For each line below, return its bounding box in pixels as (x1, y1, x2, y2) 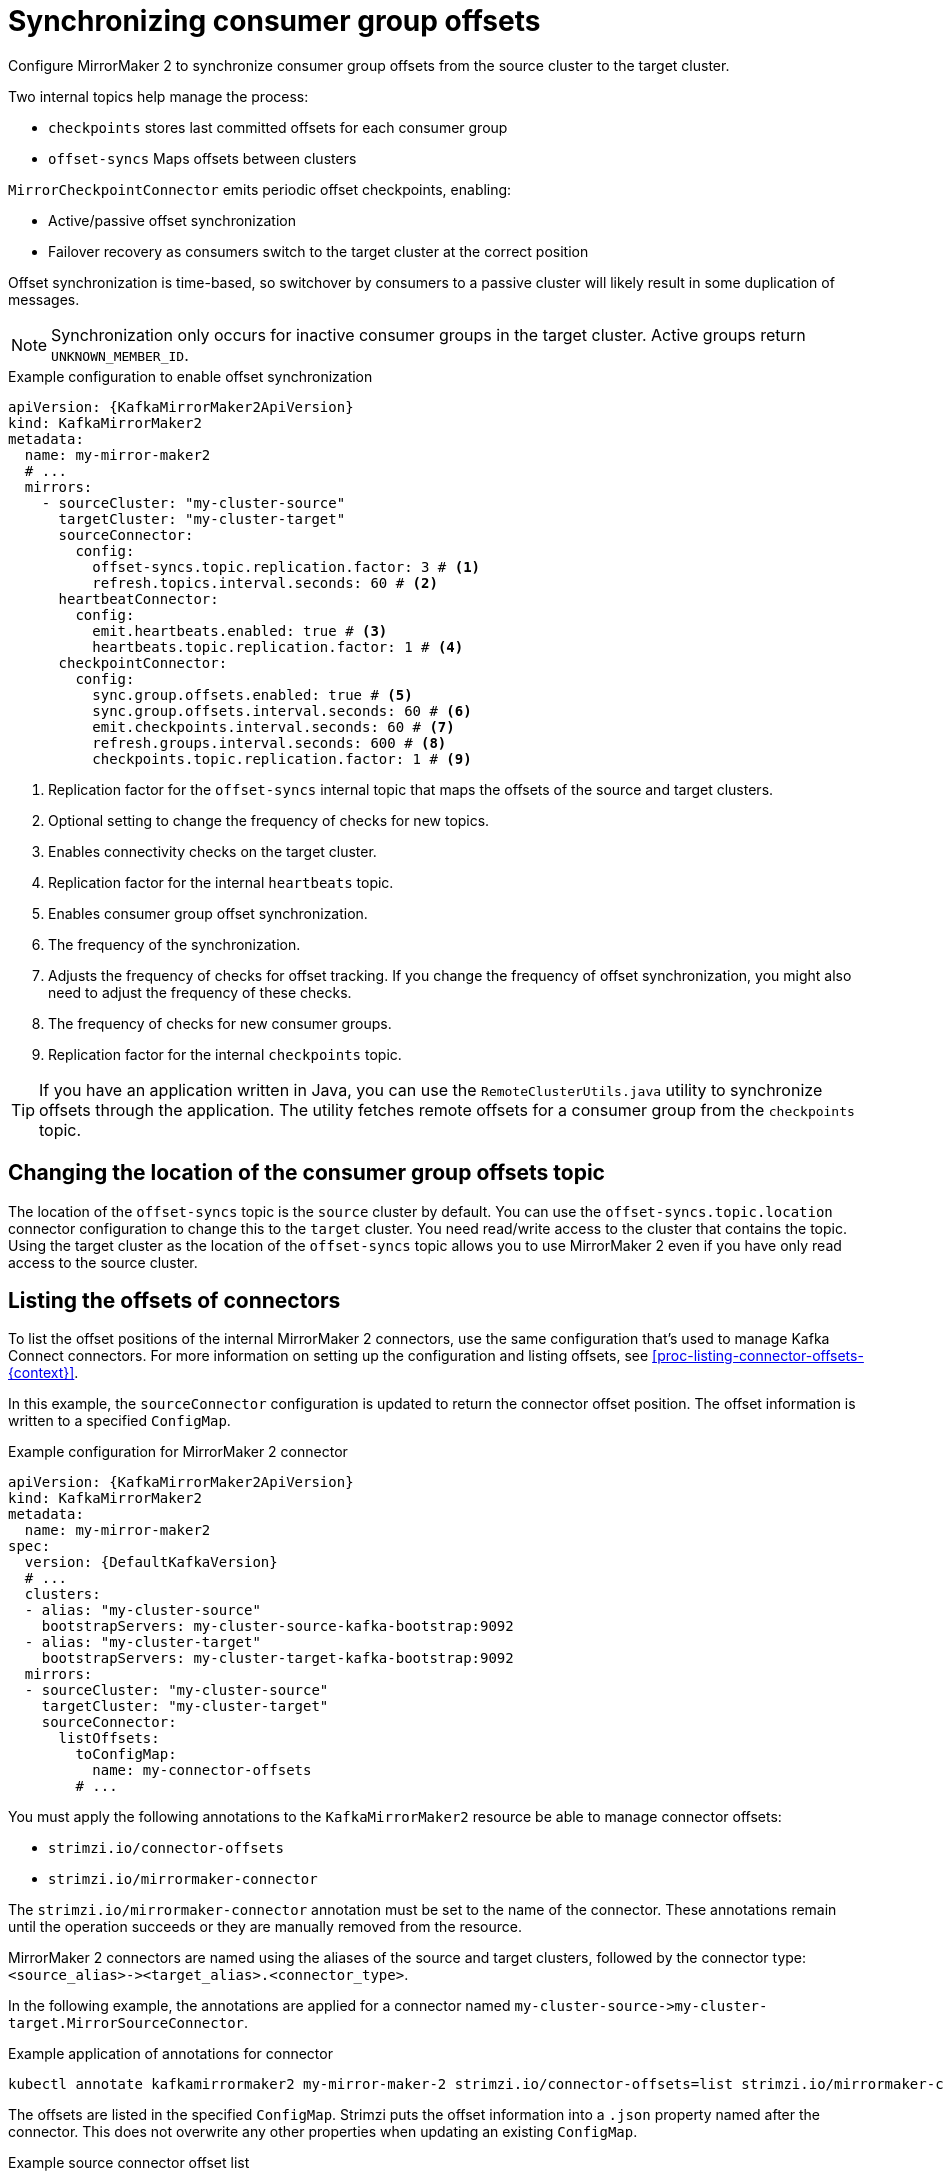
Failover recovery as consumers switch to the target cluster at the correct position (48, 242, 589, 260)
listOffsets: (58, 1730, 160, 1747)
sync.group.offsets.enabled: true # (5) (92, 686, 413, 703)
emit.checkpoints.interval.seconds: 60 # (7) (92, 718, 455, 735)
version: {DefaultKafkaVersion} (24, 1554, 278, 1571)
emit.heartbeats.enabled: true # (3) (92, 622, 388, 639)
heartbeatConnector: (58, 590, 219, 607)
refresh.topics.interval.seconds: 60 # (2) (92, 574, 438, 591)
